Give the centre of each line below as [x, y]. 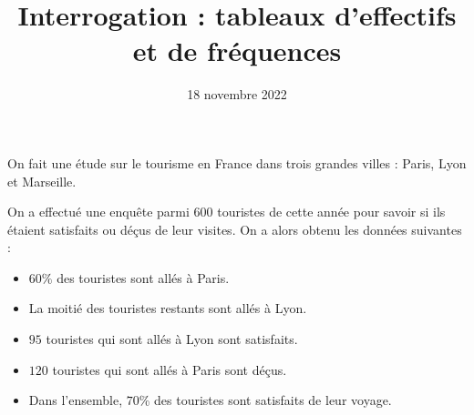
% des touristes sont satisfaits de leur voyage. [265, 400]
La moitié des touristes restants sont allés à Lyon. [168, 308]
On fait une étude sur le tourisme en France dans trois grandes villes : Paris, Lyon [237, 162]
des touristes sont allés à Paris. [143, 277]
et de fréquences [237, 51]
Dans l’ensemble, [76, 400]
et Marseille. [42, 181]
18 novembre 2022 [237, 94]
